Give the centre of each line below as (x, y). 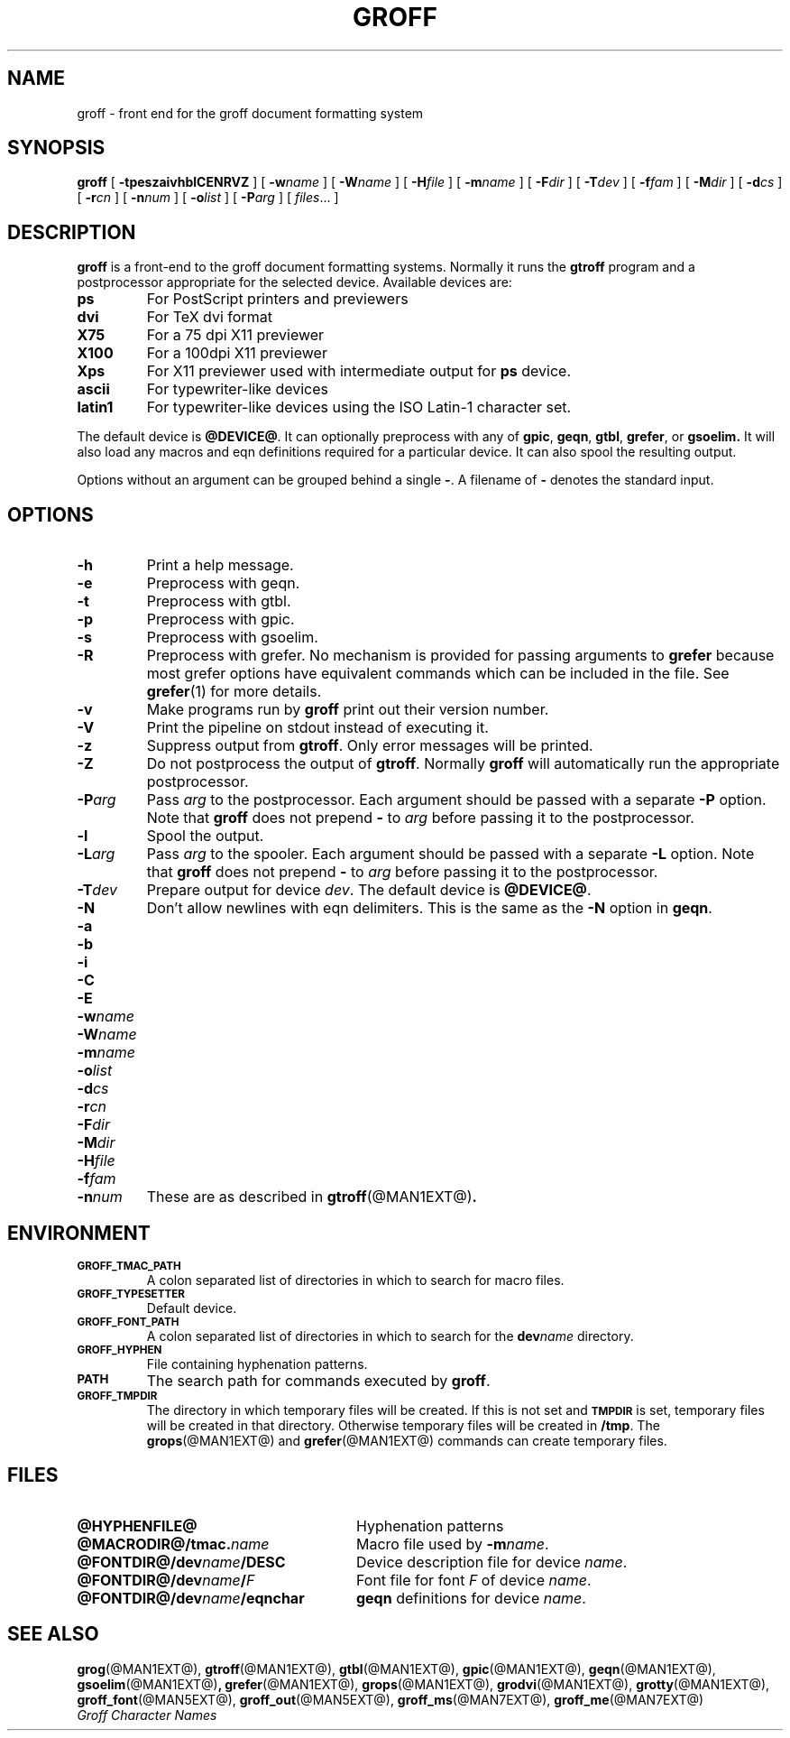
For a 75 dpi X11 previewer (235, 335)
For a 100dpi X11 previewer (237, 353)
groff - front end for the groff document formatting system (250, 113)
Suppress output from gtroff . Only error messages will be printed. (370, 746)
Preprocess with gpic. (220, 619)
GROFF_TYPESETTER (131, 1294)
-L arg (96, 854)
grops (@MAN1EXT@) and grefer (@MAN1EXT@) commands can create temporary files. (407, 1440)
